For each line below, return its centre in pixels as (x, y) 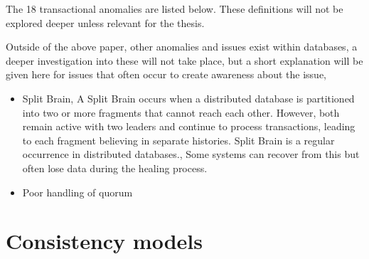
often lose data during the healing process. (115, 168)
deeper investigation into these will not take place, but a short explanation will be (184, 60)
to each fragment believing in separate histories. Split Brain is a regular (178, 140)
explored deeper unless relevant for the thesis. (105, 22)
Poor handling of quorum (77, 192)
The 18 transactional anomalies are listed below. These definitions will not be (175, 9)
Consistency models (104, 241)
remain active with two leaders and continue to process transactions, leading (189, 126)
